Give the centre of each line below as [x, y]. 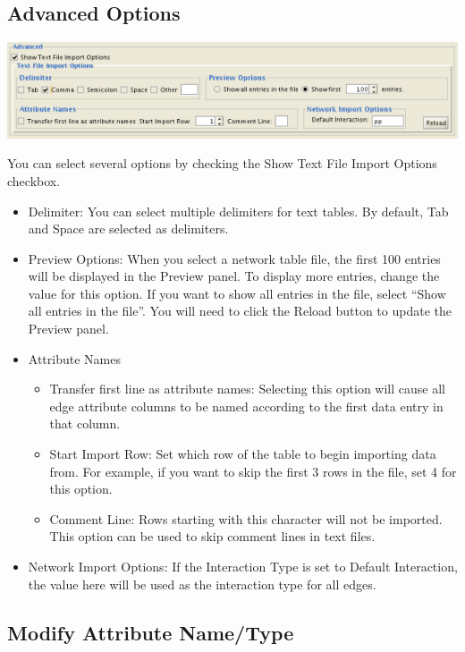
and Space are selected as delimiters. [128, 229]
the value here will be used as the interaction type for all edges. [202, 584]
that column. [85, 423]
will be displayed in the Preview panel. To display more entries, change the [234, 276]
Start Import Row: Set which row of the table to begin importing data [243, 454]
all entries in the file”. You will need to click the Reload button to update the [240, 311]
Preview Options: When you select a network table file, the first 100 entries [234, 258]
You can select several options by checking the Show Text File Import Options [222, 163]
